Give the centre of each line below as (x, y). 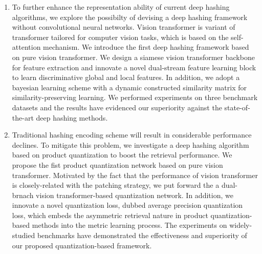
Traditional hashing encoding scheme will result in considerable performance (132, 135)
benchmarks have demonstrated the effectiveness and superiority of (142, 235)
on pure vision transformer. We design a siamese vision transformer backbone (133, 57)
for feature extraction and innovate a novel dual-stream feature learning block (134, 67)
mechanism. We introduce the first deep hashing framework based (146, 47)
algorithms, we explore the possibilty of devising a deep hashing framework (130, 17)
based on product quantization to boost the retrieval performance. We (122, 155)
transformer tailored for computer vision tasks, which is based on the (120, 37)
